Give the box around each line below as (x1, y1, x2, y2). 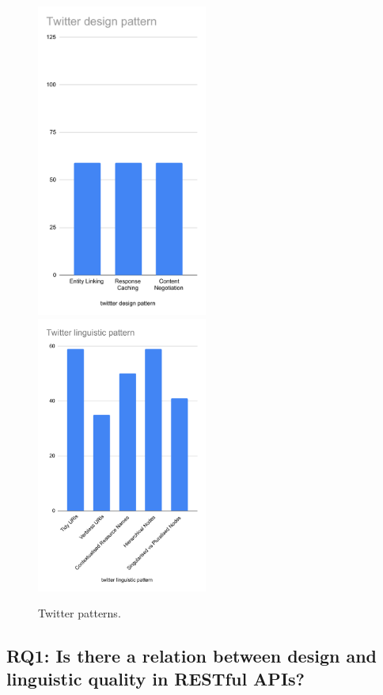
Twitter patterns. (38, 605, 121, 621)
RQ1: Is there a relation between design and (6, 644, 377, 668)
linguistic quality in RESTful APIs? (6, 667, 305, 691)
